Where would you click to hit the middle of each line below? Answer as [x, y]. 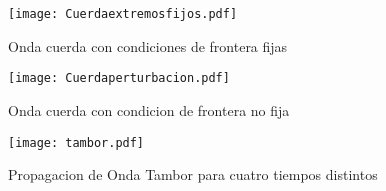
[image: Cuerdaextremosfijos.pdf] [123, 14]
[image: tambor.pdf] [76, 142]
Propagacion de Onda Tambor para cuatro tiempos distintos [193, 174]
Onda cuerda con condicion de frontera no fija [149, 109]
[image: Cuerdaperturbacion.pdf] [119, 78]
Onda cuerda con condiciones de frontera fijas [148, 45]
